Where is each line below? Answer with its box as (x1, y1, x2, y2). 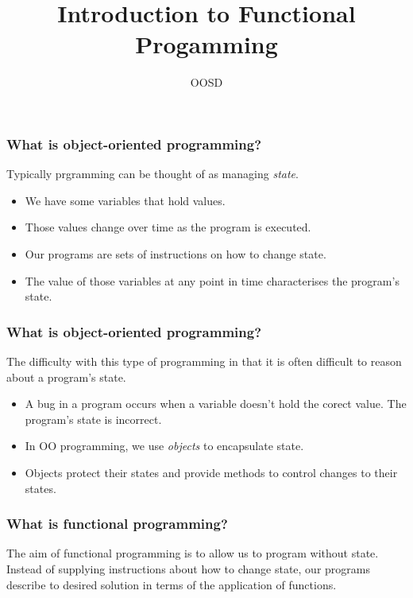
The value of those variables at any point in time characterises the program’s (25, 272, 399, 289)
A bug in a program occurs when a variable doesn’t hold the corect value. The (25, 395, 407, 412)
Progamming (135, 28, 278, 60)
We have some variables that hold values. (25, 192, 226, 208)
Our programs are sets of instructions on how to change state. (25, 245, 326, 262)
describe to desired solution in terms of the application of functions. (6, 576, 337, 592)
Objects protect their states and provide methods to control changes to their (25, 464, 398, 480)
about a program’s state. (6, 368, 126, 385)
